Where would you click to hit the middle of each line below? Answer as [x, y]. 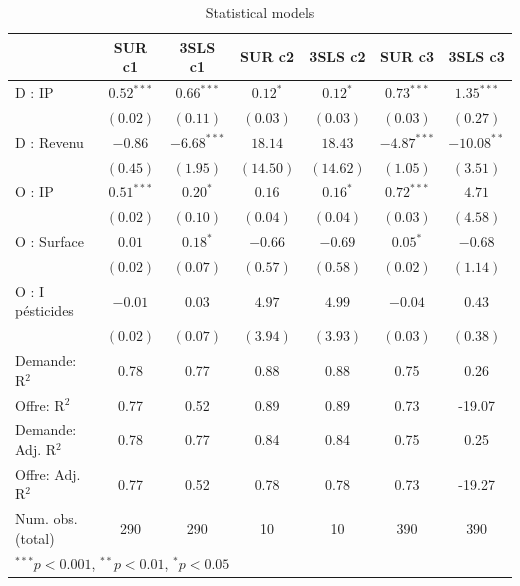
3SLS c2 [337, 56]
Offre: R [40, 404]
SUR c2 [267, 56]
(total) [35, 537]
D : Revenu [49, 141]
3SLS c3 [476, 56]
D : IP [34, 92]
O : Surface [49, 241]
